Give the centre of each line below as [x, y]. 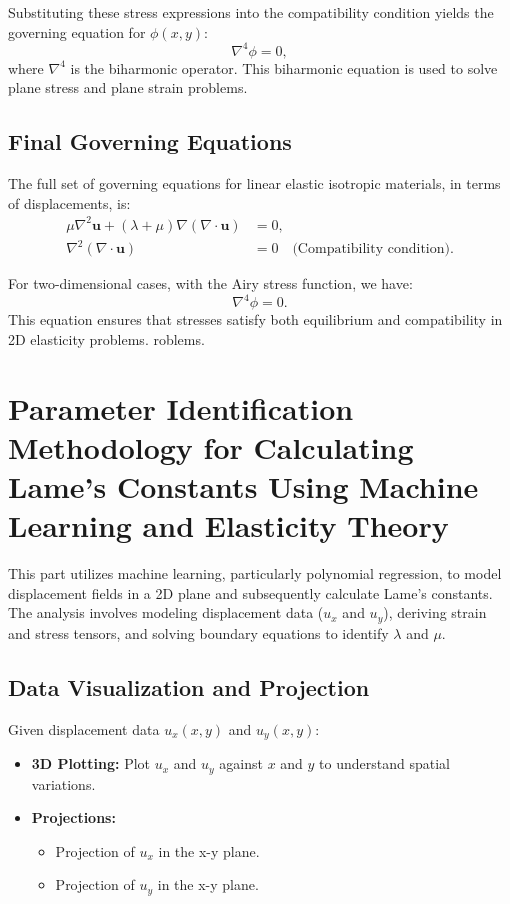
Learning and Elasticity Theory [228, 525]
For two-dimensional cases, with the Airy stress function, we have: [210, 283]
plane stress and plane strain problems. [128, 87]
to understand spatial [384, 763]
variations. [63, 783]
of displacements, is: [69, 202]
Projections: [73, 817]
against [241, 763]
